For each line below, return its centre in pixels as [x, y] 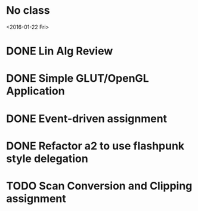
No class [28, 10]
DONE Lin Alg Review [60, 51]
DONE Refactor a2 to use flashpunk [95, 146]
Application [35, 91]
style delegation [47, 158]
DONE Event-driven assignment [87, 119]
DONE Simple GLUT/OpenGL [78, 79]
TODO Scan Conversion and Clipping [99, 186]
